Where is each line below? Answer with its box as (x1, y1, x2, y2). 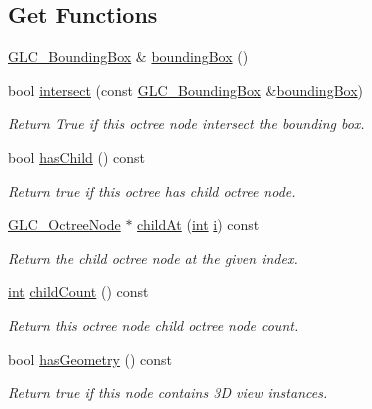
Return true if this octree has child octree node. (8, 180, 296, 201)
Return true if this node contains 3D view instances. (8, 382, 328, 403)
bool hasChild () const (8, 146, 146, 167)
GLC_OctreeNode (8, 214, 121, 235)
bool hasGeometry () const (8, 348, 173, 369)
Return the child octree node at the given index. (8, 247, 298, 268)
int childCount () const (8, 281, 149, 302)
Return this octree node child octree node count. (8, 314, 299, 335)
